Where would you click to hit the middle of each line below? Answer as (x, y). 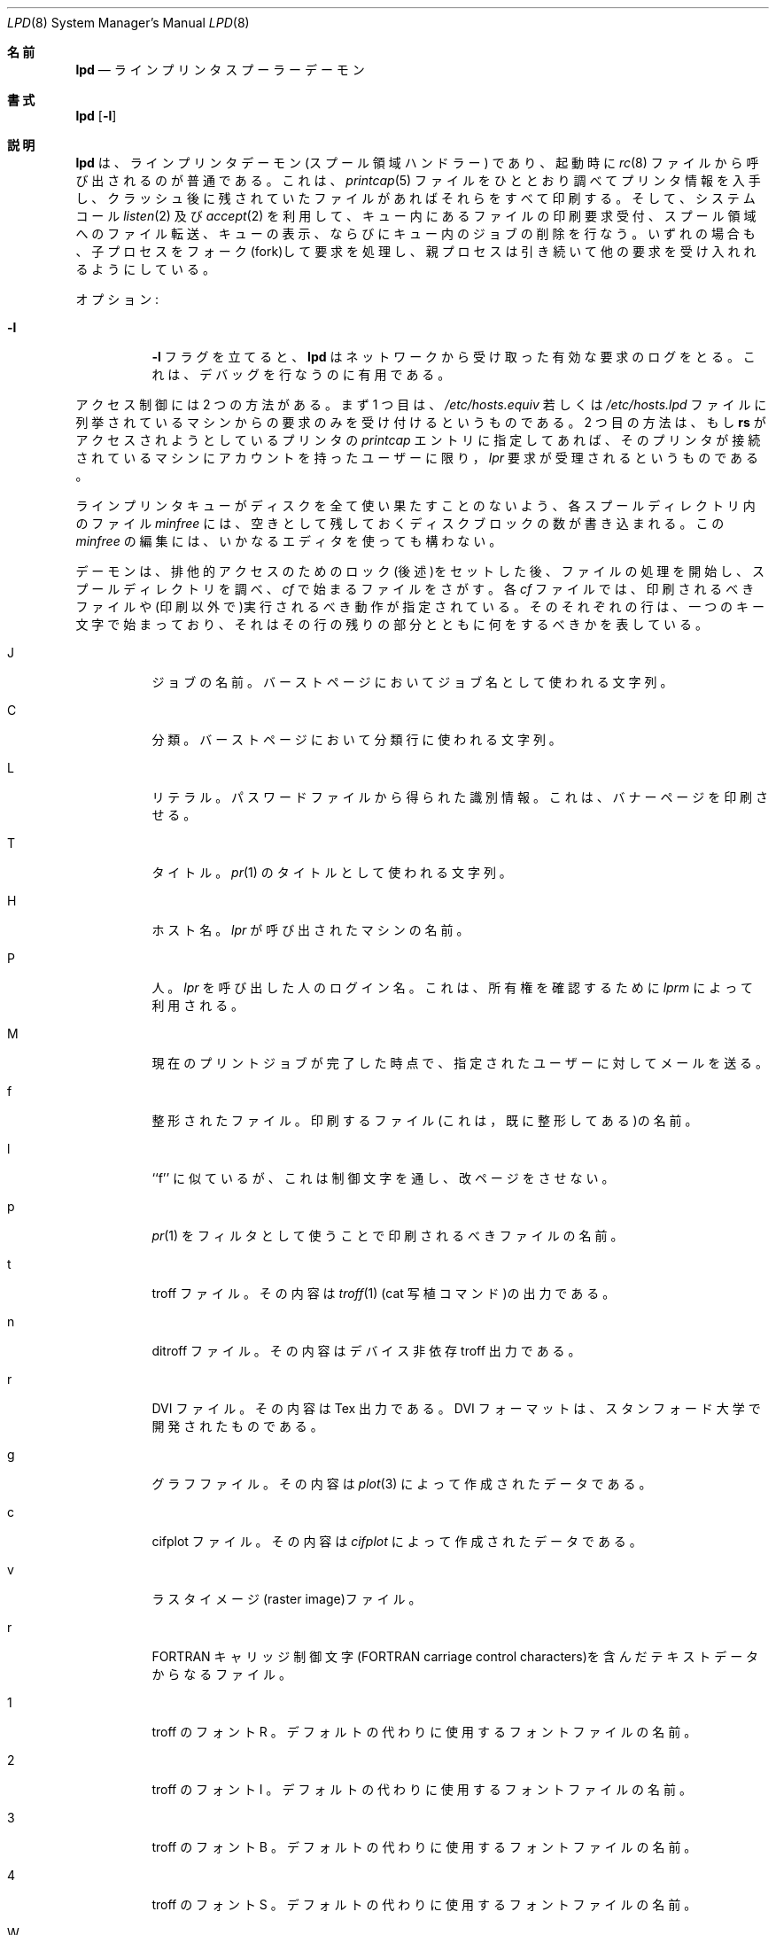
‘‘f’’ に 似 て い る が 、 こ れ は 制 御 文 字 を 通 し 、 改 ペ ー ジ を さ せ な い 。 (383, 1178)
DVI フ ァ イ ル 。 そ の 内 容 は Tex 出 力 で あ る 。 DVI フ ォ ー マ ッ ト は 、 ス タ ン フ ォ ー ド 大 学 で (456, 1408)
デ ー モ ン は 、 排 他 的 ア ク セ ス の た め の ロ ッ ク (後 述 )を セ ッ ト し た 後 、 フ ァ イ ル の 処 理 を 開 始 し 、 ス (420, 571)
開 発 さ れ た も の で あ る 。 (237, 1426)
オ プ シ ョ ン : (117, 299)
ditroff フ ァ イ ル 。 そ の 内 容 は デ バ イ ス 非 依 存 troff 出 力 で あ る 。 (366, 1351)
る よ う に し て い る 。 (145, 269)
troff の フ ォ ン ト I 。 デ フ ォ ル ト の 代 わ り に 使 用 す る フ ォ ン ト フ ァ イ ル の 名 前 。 (422, 1789)
